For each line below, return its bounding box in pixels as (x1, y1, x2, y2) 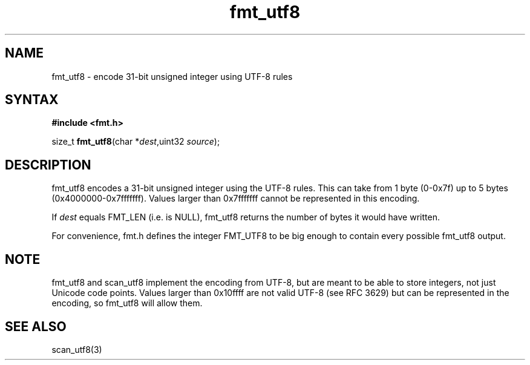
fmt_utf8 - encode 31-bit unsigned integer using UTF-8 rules (51, 71, 293, 82)
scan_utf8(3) (51, 344, 102, 355)
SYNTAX (5, 92, 59, 108)
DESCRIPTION (5, 157, 91, 173)
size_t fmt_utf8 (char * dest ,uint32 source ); (51, 136, 220, 147)
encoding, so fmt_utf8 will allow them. (51, 298, 203, 309)
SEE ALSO (5, 318, 67, 334)
